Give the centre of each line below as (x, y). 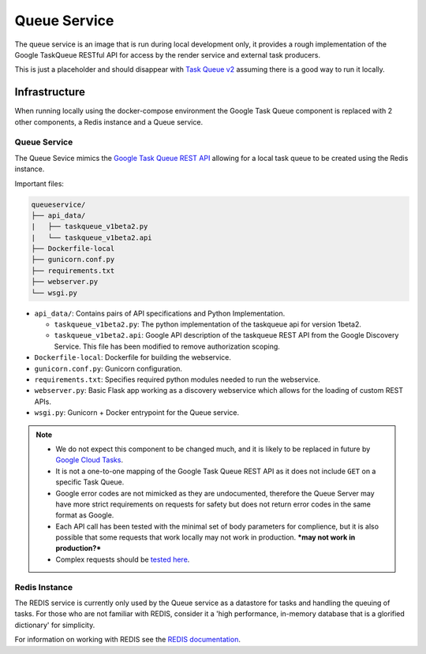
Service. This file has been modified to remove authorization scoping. (167, 346)
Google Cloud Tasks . (90, 460)
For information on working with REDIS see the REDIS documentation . (127, 640)
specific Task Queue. (90, 482)
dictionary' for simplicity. (55, 625)
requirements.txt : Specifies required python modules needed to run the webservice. (177, 379)
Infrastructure (50, 92)
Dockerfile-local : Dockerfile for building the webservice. (133, 357)
